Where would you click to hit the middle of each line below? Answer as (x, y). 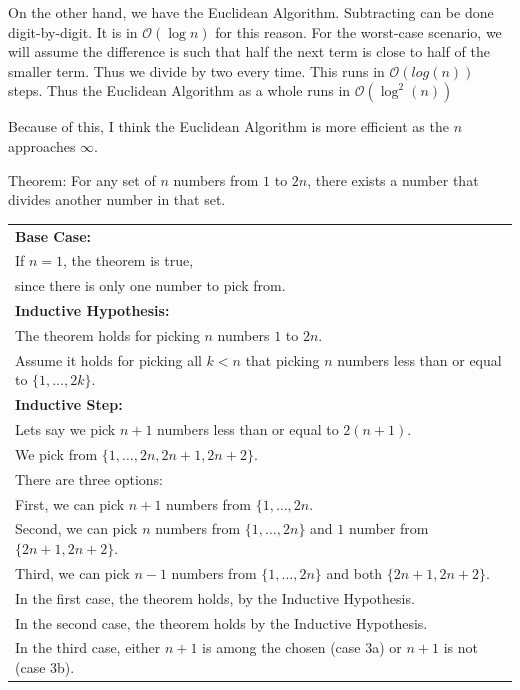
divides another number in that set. (117, 199)
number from (388, 528)
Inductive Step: (69, 404)
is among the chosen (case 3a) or (302, 647)
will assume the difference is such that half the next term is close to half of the (249, 51)
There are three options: (89, 478)
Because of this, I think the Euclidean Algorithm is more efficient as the (228, 126)
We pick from (56, 453)
